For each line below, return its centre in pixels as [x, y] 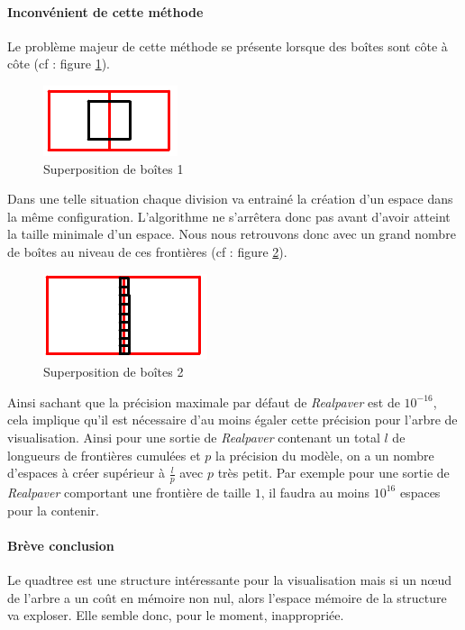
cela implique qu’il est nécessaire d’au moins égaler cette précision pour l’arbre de [232, 420]
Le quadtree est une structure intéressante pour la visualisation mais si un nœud [229, 579]
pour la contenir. [53, 510]
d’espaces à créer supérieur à [86, 473]
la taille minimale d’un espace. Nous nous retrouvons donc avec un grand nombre [232, 234]
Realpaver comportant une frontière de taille [129, 492]
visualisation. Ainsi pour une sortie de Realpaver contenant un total [194, 437]
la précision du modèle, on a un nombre [324, 455]
